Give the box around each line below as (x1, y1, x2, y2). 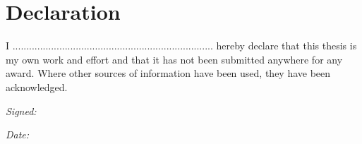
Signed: (6, 103, 37, 118)
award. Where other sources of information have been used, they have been (6, 66, 331, 80)
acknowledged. (6, 79, 68, 94)
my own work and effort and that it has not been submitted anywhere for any (6, 52, 343, 66)
